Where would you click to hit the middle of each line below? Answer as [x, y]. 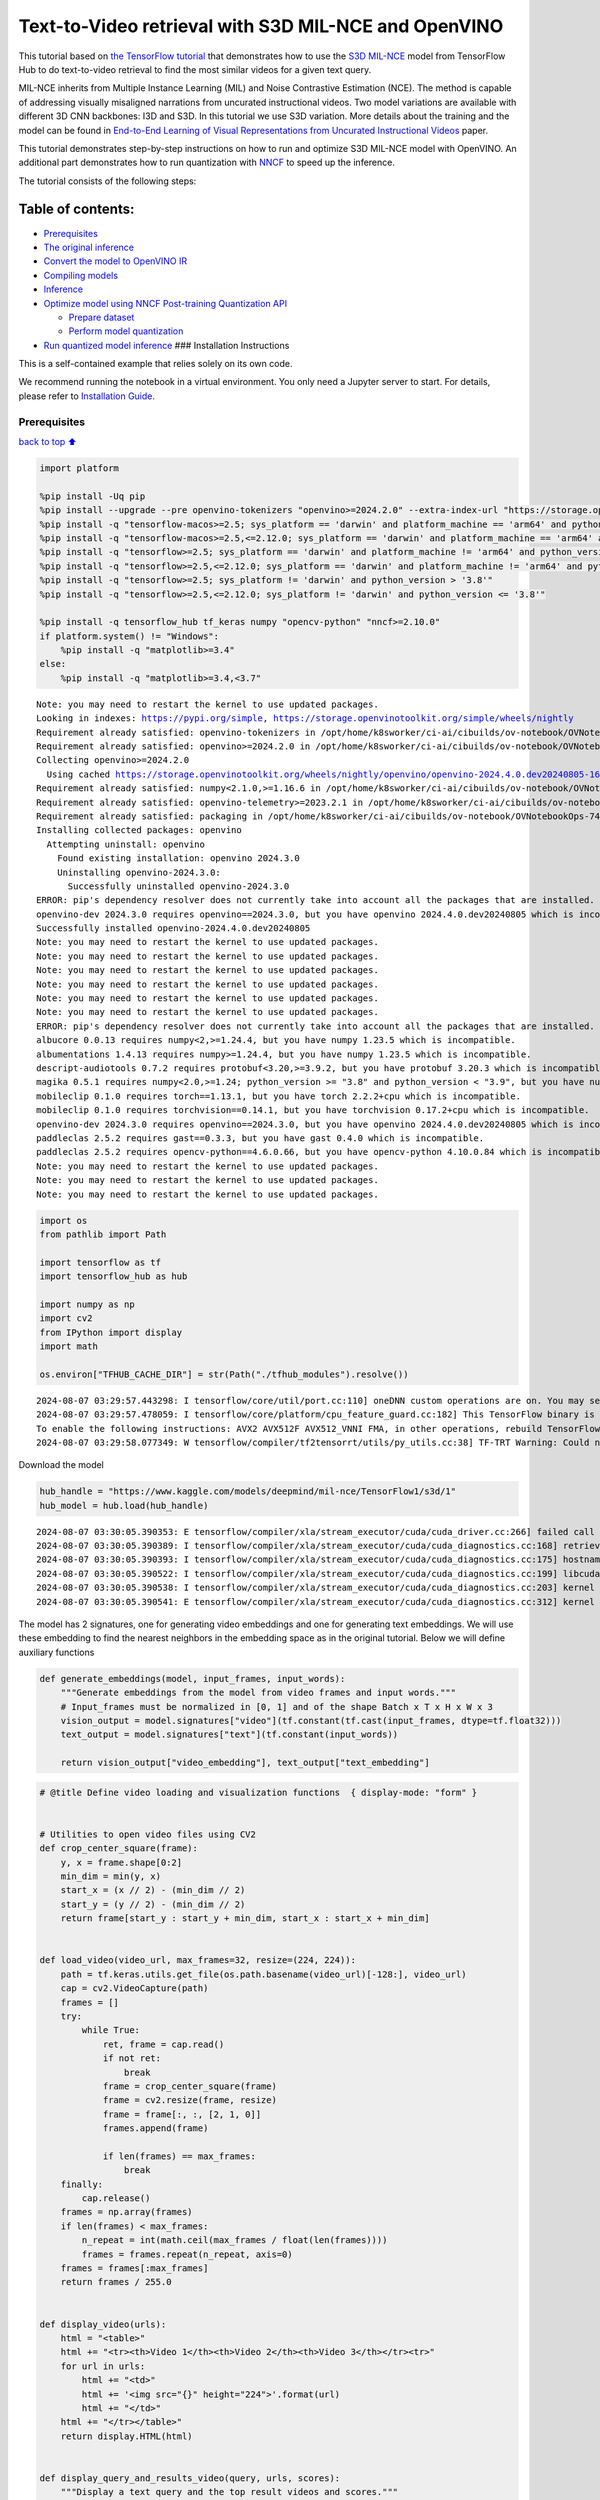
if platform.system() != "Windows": [129, 636]
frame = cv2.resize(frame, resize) [189, 2100]
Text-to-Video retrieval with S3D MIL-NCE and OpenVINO [261, 26]
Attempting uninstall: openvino [125, 844]
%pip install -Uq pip [92, 496]
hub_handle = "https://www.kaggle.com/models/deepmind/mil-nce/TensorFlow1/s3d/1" [248, 1491]
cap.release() [116, 2198]
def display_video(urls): [103, 2324]
